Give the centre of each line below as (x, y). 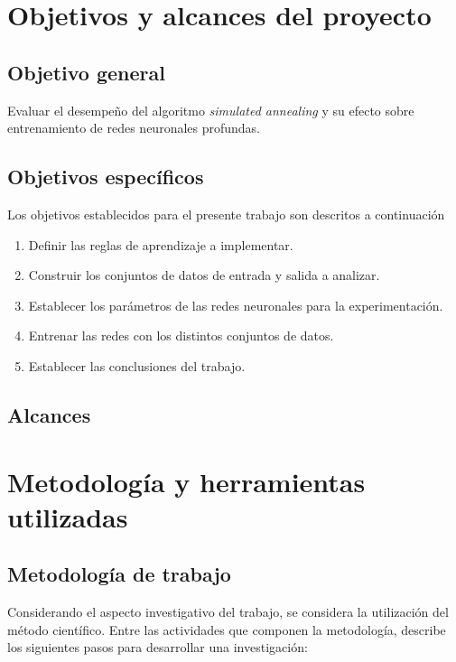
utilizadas (68, 516)
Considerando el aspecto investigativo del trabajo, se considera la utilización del (228, 612)
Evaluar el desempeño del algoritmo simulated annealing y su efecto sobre (211, 110)
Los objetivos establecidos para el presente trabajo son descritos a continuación (226, 214)
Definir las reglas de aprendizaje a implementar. (161, 244)
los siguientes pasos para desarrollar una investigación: (158, 647)
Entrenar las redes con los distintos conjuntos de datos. (181, 336)
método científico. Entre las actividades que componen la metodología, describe (227, 629)
